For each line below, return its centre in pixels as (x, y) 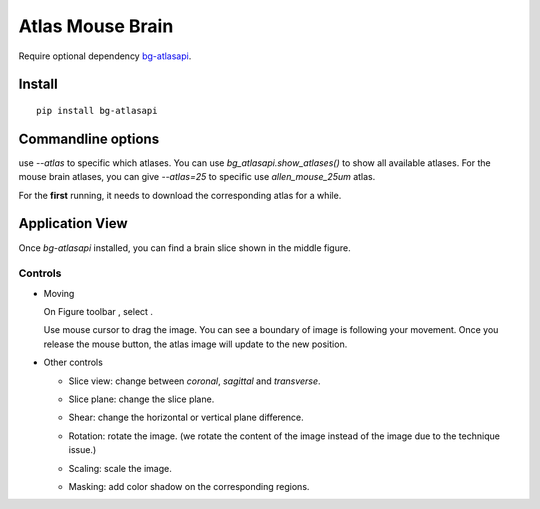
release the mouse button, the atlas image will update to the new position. (195, 344)
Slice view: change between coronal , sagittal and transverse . (194, 381)
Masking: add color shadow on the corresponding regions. (189, 486)
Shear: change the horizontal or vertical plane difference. (186, 417)
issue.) (82, 450)
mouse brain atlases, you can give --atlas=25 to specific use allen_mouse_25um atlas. (197, 177)
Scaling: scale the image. (120, 468)
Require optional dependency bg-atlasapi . (105, 56)
